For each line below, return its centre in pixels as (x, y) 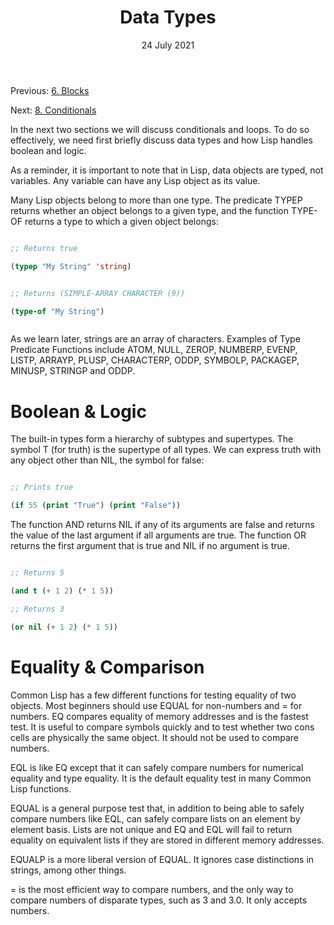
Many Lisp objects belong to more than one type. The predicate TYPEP (156, 200)
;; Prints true (42, 487)
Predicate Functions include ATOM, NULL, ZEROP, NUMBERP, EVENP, (154, 350)
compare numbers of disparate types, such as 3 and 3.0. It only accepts (159, 900)
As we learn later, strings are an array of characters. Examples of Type (155, 339)
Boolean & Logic (78, 411)
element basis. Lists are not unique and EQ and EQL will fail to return (151, 829)
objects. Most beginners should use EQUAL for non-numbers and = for (156, 705)
